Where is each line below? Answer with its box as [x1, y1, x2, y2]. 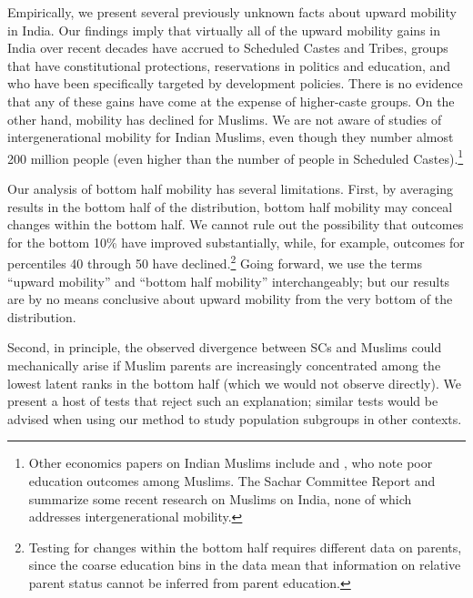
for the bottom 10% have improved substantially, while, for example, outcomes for [7, 232, 465, 251]
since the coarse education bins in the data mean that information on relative [28, 555, 461, 574]
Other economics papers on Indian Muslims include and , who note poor [28, 453, 433, 472]
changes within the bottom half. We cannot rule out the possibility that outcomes [7, 215, 464, 234]
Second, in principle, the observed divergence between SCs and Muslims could [7, 338, 442, 357]
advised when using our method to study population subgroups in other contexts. [7, 409, 462, 428]
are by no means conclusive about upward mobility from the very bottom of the [7, 289, 453, 309]
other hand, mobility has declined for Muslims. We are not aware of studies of [7, 109, 442, 128]
